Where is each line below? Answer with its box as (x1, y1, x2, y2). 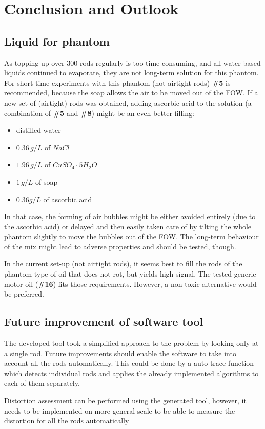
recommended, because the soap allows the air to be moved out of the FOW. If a (4, 87, 258, 98)
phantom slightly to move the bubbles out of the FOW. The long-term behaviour (4, 231, 259, 242)
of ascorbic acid (43, 193, 92, 204)
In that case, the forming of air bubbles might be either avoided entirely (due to (4, 211, 256, 222)
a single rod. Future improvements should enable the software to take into (4, 347, 236, 358)
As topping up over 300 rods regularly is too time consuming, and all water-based (4, 57, 261, 68)
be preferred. (4, 288, 44, 299)
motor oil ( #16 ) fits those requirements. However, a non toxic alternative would (4, 278, 257, 289)
